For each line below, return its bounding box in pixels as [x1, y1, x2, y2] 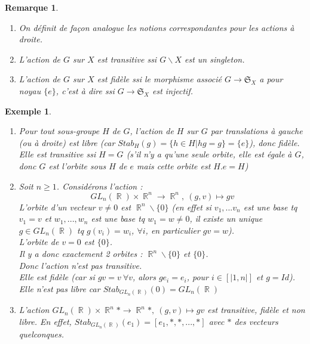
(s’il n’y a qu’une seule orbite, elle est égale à [126, 148, 292, 160]
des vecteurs [234, 315, 278, 327]
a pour [259, 73, 283, 85]
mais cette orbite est [137, 159, 211, 172]
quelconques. [19, 328, 64, 340]
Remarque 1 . [5, 1, 59, 13]
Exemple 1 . [5, 104, 51, 117]
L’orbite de [19, 235, 59, 248]
